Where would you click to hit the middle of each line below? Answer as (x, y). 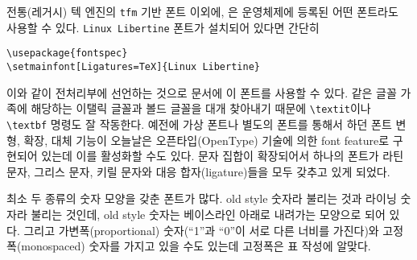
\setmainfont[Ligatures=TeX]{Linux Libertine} (133, 66)
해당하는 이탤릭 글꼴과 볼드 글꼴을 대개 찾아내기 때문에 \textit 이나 (201, 108)
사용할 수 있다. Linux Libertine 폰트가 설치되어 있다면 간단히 (163, 27)
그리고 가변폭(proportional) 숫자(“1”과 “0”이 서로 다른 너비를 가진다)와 (201, 230)
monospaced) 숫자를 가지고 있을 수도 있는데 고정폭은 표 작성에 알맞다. (196, 246)
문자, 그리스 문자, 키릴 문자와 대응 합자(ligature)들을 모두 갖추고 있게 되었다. (198, 171)
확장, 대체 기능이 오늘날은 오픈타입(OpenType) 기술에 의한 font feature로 (206, 140)
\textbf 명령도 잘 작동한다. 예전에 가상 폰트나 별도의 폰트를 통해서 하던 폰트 (199, 124)
